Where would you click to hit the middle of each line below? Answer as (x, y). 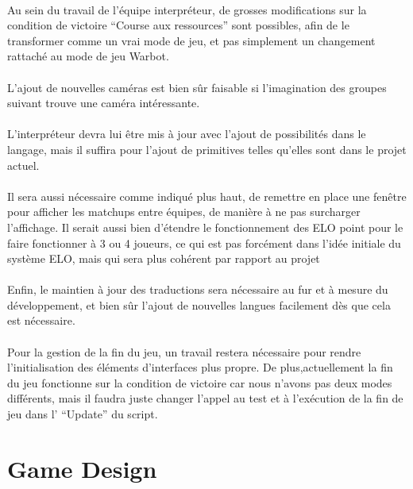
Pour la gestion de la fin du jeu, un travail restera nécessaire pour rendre (184, 351)
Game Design (82, 468)
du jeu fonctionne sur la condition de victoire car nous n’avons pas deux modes (200, 382)
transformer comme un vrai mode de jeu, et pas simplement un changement (191, 40)
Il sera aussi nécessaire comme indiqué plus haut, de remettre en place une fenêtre (207, 196)
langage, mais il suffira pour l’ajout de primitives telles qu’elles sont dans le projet (207, 149)
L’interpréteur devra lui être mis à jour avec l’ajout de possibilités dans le (187, 134)
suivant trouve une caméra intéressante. (104, 103)
